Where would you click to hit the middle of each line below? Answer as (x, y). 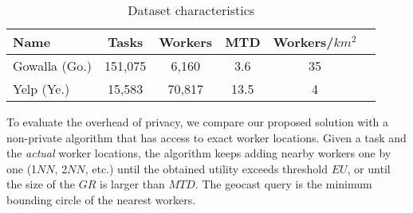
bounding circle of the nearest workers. (101, 199)
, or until (369, 168)
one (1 (22, 168)
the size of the (41, 184)
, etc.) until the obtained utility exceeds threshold (206, 168)
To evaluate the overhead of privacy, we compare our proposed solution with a (198, 122)
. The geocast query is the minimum (283, 184)
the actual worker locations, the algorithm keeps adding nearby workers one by (199, 153)
